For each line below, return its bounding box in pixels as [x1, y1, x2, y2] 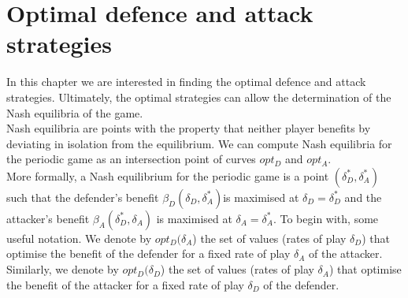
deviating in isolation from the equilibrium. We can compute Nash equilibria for [6, 135, 392, 151]
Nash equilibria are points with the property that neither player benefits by [6, 120, 371, 136]
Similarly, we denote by [6, 261, 119, 278]
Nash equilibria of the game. [6, 104, 143, 121]
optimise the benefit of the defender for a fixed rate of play [6, 245, 291, 262]
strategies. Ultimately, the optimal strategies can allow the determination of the [6, 88, 391, 105]
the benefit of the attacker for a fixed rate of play [6, 276, 244, 292]
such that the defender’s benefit [6, 188, 159, 205]
